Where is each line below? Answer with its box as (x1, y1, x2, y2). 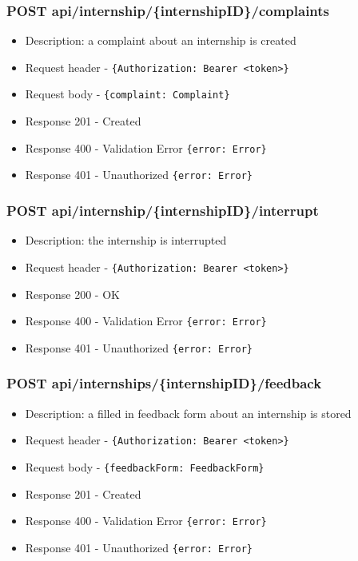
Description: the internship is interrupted (25, 232, 227, 249)
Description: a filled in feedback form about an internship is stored (25, 404, 352, 421)
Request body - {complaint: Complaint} (25, 86, 230, 102)
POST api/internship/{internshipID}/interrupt (6, 200, 319, 220)
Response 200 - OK (25, 285, 120, 302)
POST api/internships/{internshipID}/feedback (6, 373, 322, 393)
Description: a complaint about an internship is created (25, 32, 296, 49)
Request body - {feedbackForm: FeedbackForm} (25, 458, 265, 475)
